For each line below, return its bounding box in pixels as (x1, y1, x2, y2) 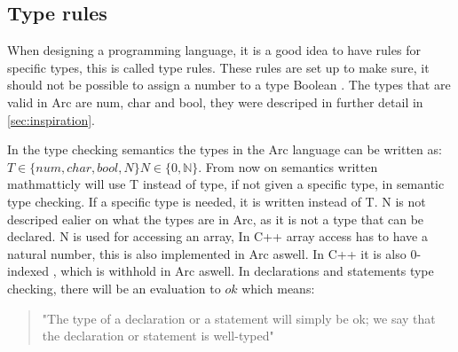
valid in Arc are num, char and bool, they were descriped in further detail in (7, 92, 423, 111)
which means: (241, 278, 315, 297)
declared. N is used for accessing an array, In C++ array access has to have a (7, 227, 428, 246)
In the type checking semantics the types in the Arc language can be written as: (7, 140, 442, 159)
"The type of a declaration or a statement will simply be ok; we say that (42, 309, 436, 327)
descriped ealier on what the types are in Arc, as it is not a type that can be (7, 209, 424, 228)
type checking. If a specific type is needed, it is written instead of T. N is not (7, 192, 426, 210)
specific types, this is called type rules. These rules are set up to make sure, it (7, 58, 430, 76)
